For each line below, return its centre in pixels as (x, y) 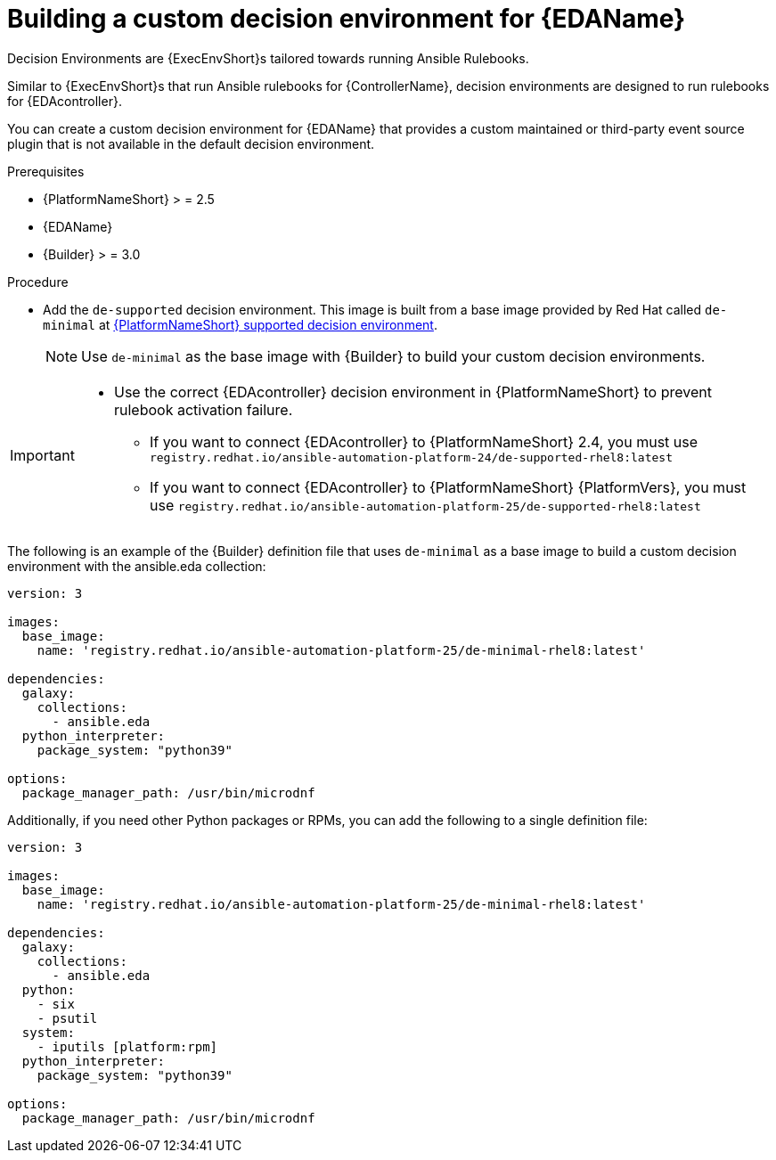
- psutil (67, 1018)
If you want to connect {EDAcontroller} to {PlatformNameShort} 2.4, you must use (424, 441)
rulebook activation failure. (203, 409)
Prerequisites (46, 171)
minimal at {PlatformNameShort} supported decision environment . (240, 324)
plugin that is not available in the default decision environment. (191, 143)
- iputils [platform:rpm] (127, 1046)
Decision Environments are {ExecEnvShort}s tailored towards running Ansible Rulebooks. (268, 58)
